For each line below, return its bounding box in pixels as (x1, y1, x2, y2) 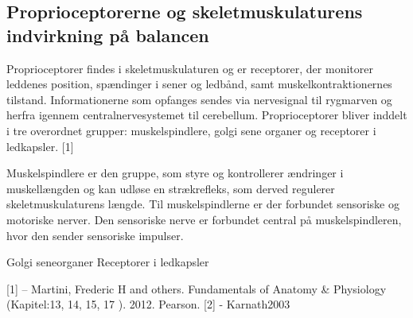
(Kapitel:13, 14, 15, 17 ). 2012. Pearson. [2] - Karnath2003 (6, 296, 290, 312)
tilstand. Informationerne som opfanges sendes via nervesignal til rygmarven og (6, 91, 392, 107)
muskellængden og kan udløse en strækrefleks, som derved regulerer (6, 180, 335, 196)
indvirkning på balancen (6, 22, 209, 47)
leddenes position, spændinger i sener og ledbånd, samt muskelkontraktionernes (6, 76, 392, 92)
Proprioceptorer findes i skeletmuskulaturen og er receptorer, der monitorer (6, 60, 373, 76)
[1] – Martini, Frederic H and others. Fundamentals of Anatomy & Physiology (6, 280, 387, 297)
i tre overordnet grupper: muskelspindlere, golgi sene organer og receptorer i (6, 122, 376, 138)
